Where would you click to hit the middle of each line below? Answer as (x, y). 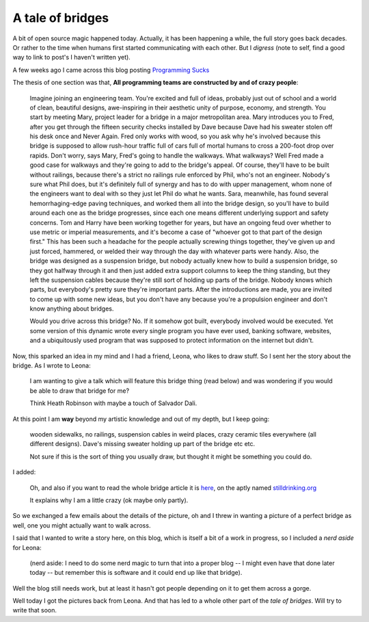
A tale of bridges (61, 18)
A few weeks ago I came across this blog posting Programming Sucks (111, 70)
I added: (24, 472)
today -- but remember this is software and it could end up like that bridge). (136, 573)
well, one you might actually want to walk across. (82, 525)
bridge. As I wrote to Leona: (52, 365)
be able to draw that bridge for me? (80, 391)
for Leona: (27, 547)
